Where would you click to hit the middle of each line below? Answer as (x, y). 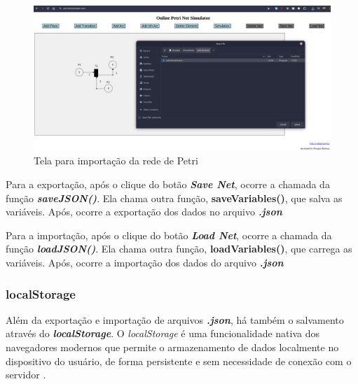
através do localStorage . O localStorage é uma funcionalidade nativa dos (163, 333)
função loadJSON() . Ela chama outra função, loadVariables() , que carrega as (179, 249)
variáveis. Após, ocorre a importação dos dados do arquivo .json (145, 263)
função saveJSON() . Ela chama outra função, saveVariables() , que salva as (174, 198)
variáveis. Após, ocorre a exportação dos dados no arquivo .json (144, 212)
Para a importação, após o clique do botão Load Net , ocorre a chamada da (169, 235)
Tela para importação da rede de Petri (116, 161)
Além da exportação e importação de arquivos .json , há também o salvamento (175, 319)
